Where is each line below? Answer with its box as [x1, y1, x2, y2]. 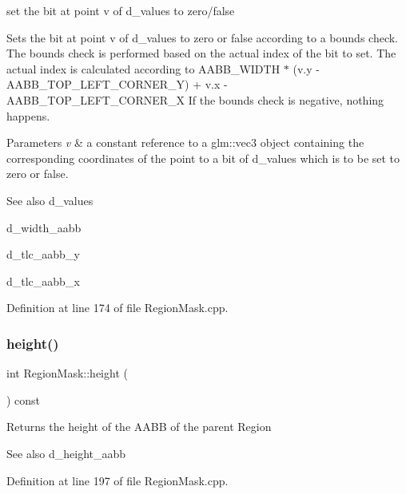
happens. [6, 107, 50, 124]
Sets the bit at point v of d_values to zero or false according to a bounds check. [6, 29, 399, 45]
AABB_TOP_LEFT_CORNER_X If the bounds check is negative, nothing [6, 91, 384, 108]
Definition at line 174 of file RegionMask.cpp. [6, 299, 229, 316]
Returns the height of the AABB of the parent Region [6, 418, 272, 435]
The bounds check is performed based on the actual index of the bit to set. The [6, 45, 396, 61]
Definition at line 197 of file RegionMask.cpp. [6, 472, 229, 488]
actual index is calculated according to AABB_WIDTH [6, 60, 281, 77]
